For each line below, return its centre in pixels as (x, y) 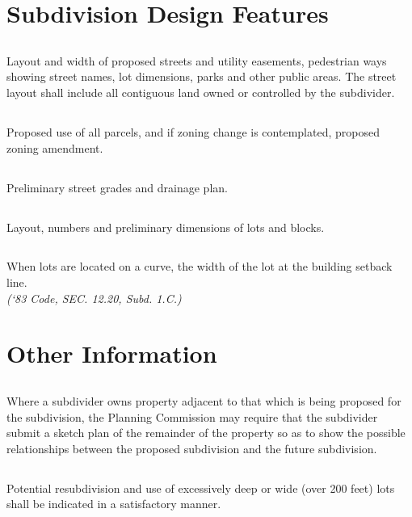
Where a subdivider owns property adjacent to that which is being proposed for (204, 401)
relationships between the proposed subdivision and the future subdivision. (192, 448)
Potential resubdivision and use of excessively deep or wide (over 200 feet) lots (201, 488)
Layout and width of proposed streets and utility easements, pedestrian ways (197, 60)
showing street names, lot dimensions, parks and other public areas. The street (202, 76)
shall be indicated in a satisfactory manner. (114, 504)
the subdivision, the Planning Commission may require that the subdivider (192, 416)
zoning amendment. (55, 147)
